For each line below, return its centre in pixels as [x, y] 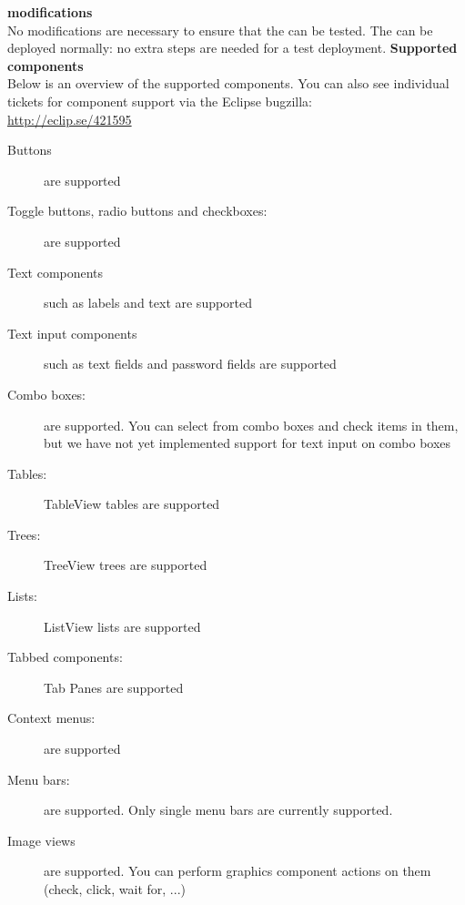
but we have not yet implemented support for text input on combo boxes [248, 443]
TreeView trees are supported [126, 565]
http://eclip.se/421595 [70, 119]
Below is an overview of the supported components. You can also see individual [228, 83]
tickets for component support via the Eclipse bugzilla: [160, 101]
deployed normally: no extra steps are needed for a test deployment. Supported [232, 48]
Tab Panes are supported [114, 687]
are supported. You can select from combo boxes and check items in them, [251, 425]
